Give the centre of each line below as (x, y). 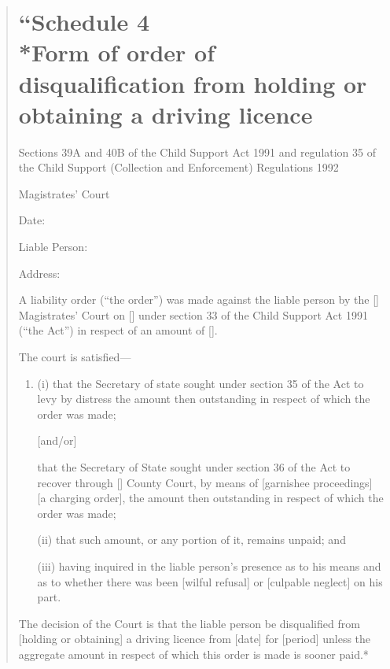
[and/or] (57, 440)
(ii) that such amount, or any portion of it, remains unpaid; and (191, 540)
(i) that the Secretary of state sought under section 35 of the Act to (201, 383)
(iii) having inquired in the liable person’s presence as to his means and (209, 566)
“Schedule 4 (84, 22)
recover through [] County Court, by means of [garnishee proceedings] (205, 482)
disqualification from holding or (193, 83)
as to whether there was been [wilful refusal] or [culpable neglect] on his (210, 581)
